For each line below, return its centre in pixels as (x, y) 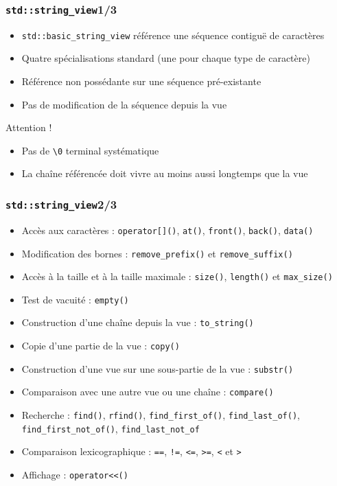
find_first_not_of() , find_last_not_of (111, 428)
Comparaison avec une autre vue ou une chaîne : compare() (148, 392)
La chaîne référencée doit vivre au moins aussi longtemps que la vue (165, 173)
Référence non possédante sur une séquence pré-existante (141, 81)
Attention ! (29, 127)
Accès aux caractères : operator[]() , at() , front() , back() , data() (167, 230)
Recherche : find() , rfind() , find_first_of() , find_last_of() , (161, 415)
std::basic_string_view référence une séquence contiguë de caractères (173, 35)
